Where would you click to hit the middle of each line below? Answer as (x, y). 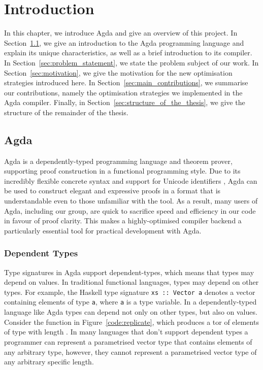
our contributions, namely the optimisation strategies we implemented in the (123, 92)
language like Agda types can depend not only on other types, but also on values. (131, 312)
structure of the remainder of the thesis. (66, 112)
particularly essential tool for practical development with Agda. (103, 230)
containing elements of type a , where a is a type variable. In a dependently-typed (130, 302)
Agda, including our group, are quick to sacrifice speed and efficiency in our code (130, 210)
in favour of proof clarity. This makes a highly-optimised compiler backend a (123, 221)
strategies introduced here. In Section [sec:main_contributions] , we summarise (126, 82)
